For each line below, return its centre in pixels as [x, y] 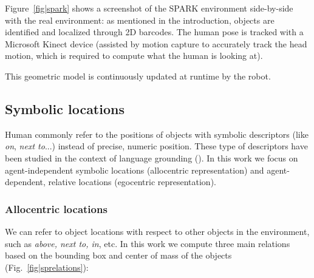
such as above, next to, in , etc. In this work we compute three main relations [148, 243]
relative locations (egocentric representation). [132, 182]
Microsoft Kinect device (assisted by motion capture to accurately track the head [156, 43]
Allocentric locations [56, 208]
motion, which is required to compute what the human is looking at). [134, 56]
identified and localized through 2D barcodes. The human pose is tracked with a [154, 32]
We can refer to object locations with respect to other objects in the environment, [157, 231]
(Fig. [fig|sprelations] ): [47, 267]
